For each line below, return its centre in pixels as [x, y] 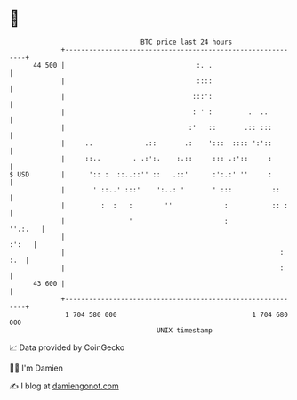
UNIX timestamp [185, 330]
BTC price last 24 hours [187, 42]
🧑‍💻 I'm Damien [36, 368]
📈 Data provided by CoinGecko [67, 347]
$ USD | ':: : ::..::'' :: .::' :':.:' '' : [141, 174]
